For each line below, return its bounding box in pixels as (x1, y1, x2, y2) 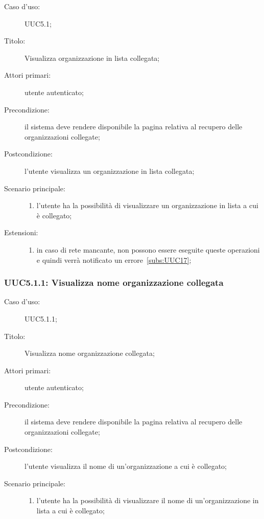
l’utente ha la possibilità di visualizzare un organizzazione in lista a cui (36, 200, 258, 211)
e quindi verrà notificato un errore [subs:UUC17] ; (36, 254, 191, 265)
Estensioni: (4, 227, 38, 238)
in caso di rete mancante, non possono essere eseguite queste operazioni (36, 244, 260, 255)
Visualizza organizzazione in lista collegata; (25, 52, 160, 63)
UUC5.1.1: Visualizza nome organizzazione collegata (4, 276, 224, 289)
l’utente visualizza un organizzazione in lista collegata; (25, 165, 195, 176)
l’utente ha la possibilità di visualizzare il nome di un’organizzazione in (36, 495, 259, 506)
